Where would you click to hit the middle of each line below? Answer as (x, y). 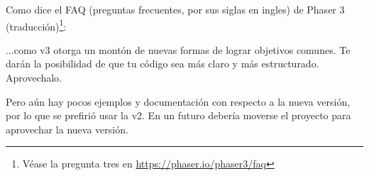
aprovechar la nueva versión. (67, 129)
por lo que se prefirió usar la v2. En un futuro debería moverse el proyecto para (178, 115)
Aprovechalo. (34, 78)
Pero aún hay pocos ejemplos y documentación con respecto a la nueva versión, (178, 101)
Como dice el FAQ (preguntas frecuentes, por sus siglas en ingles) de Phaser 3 (175, 9)
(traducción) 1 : (36, 25)
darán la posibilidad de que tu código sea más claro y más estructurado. (163, 64)
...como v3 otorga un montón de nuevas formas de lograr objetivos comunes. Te (178, 49)
